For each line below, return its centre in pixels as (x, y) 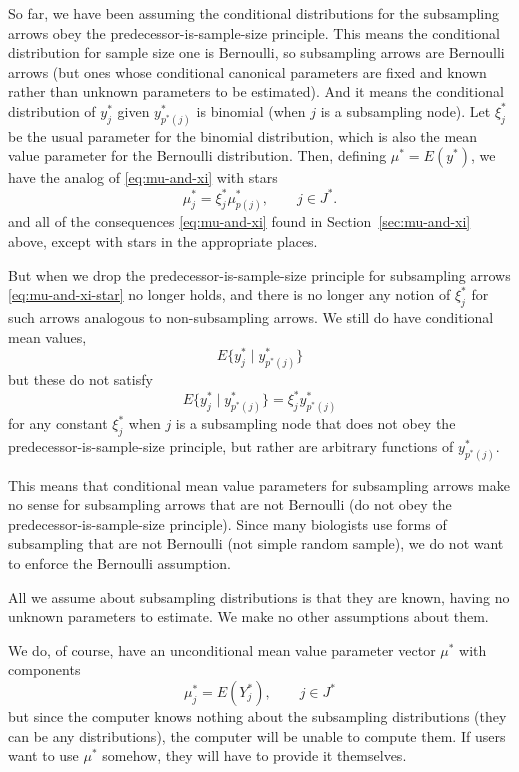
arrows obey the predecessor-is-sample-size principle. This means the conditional (254, 32)
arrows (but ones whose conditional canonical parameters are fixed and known (247, 71)
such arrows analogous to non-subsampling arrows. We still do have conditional (251, 316)
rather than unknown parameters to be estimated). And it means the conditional (256, 91)
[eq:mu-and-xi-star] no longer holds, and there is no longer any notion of (229, 294)
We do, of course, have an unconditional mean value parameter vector (222, 649)
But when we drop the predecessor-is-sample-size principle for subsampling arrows (259, 274)
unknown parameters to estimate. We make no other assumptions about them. (248, 616)
